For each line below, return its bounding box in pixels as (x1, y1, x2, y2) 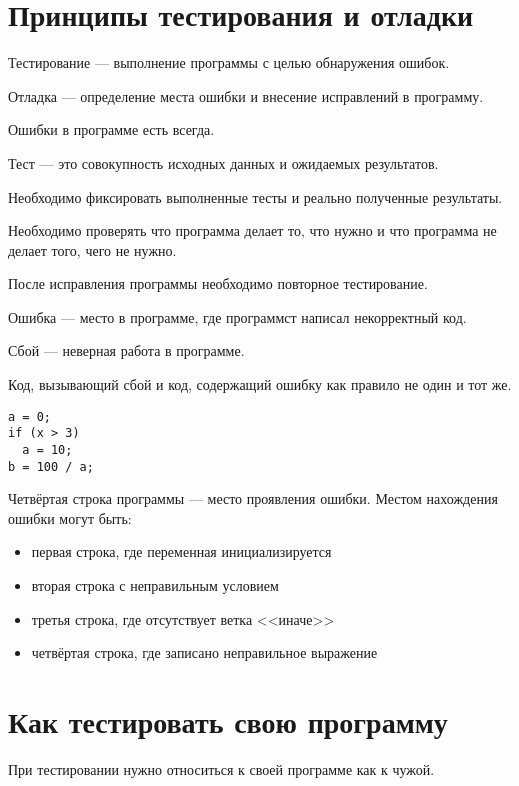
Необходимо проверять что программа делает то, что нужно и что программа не (8, 220, 497, 241)
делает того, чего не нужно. (8, 239, 177, 260)
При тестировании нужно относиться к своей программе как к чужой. (8, 758, 435, 779)
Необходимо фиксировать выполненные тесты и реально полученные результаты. (8, 186, 503, 207)
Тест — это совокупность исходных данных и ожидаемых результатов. (8, 152, 439, 173)
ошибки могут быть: (8, 507, 132, 528)
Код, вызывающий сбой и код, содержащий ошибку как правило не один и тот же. (8, 374, 512, 395)
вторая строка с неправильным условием (31, 575, 279, 596)
